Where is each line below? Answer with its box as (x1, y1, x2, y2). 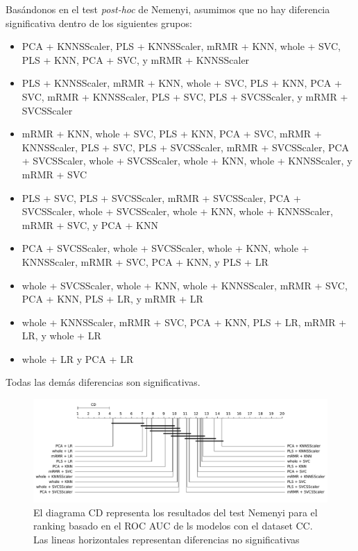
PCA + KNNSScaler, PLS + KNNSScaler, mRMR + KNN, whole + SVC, (22, 39, 341, 53)
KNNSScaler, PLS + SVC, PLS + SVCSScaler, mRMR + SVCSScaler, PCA (22, 139, 350, 154)
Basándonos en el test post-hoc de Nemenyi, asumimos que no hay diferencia (6, 2, 330, 16)
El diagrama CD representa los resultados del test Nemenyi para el (33, 505, 318, 519)
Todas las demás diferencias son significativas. (6, 375, 201, 389)
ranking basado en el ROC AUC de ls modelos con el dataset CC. (33, 518, 313, 533)
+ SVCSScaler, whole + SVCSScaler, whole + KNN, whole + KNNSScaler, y (22, 153, 352, 168)
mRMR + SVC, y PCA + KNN (22, 217, 158, 232)
